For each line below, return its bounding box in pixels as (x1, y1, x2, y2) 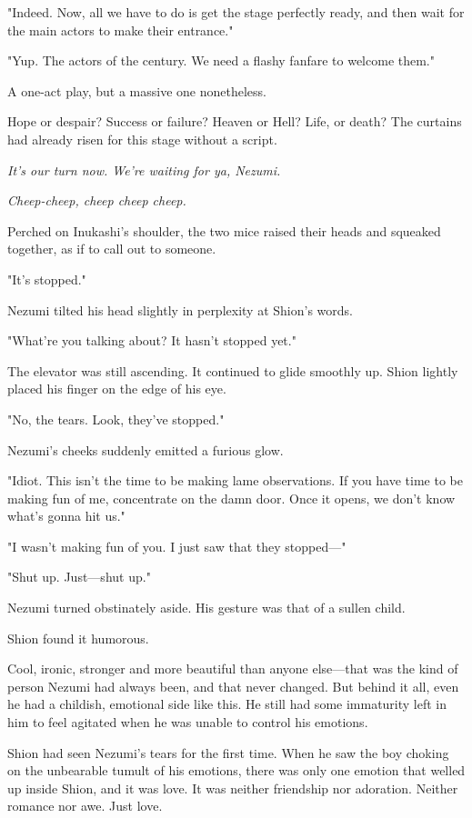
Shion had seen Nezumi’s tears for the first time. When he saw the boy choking (7, 743, 449, 762)
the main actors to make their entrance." (7, 20, 234, 39)
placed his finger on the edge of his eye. (7, 379, 226, 398)
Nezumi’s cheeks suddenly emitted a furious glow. (7, 440, 284, 459)
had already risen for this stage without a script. (7, 129, 277, 148)
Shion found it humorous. (7, 628, 149, 647)
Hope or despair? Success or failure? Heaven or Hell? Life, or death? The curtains (7, 112, 462, 131)
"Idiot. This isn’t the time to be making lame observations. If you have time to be (7, 471, 463, 490)
